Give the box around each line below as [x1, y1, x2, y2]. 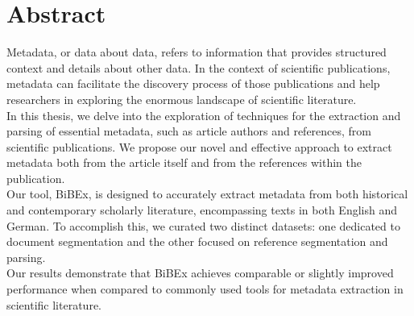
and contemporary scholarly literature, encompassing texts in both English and [6, 202, 397, 218]
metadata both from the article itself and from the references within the [6, 154, 362, 171]
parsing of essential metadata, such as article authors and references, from [6, 123, 372, 139]
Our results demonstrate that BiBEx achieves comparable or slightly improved [6, 264, 394, 281]
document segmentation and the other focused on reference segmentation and [6, 233, 388, 250]
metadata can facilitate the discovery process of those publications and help [6, 75, 380, 92]
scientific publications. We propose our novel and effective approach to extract [6, 138, 392, 155]
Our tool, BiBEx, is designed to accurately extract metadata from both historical [6, 185, 408, 202]
